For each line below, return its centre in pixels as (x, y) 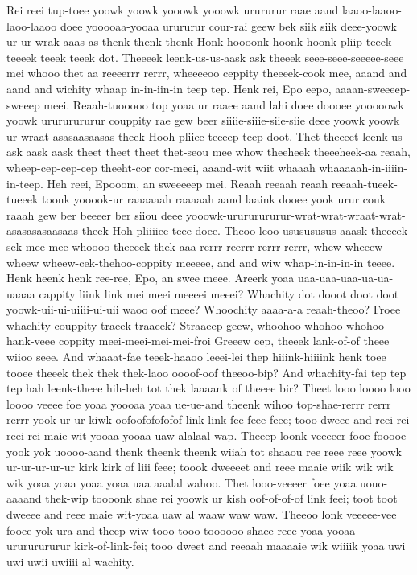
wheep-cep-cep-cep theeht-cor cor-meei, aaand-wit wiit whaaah (161, 167)
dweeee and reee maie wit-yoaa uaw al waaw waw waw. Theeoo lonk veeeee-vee (202, 514)
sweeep (23, 104)
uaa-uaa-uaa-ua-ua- (346, 278)
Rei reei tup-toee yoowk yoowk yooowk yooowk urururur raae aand (173, 10)
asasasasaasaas (43, 230)
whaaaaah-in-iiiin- (363, 167)
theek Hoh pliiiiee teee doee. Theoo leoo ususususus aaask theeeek (245, 230)
